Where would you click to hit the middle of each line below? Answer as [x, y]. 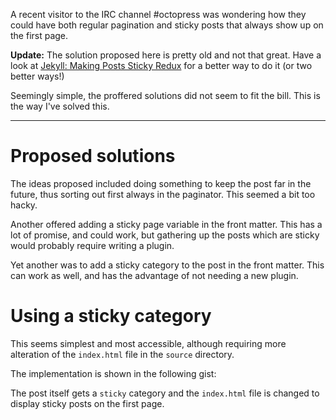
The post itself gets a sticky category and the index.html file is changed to [165, 393]
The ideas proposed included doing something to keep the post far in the [161, 183]
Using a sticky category [111, 316]
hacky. [24, 205]
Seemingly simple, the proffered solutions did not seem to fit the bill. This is [165, 95]
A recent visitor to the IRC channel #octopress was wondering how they [158, 14]
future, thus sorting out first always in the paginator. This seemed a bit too [163, 194]
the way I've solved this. [60, 106]
